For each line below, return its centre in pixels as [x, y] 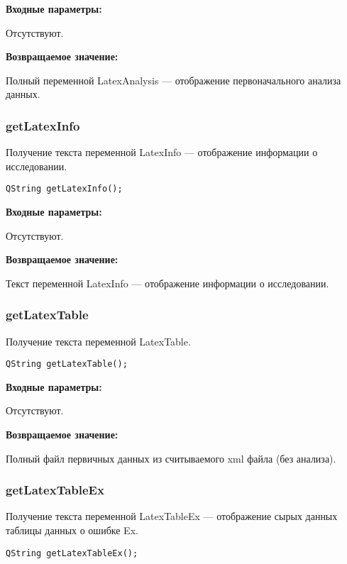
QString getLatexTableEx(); [72, 553]
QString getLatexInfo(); [64, 189]
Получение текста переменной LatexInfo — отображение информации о [162, 152]
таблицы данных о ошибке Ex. [72, 530]
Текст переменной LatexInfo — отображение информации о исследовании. [167, 283]
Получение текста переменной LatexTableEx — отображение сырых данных [172, 516]
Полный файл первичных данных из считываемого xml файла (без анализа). [171, 458]
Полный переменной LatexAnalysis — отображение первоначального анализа [173, 80]
